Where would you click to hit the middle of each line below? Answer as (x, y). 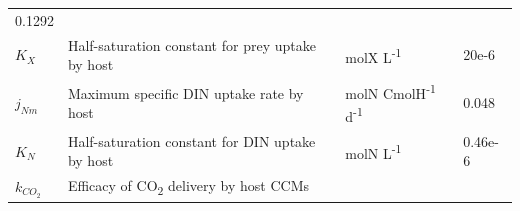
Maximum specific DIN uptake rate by (185, 92)
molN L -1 (373, 151)
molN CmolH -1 (390, 91)
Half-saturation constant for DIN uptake (191, 140)
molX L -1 (373, 55)
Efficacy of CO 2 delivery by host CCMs (188, 187)
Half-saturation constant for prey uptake (191, 44)
